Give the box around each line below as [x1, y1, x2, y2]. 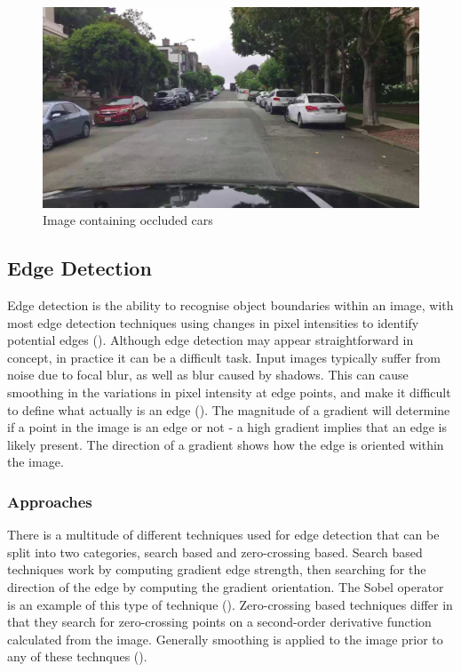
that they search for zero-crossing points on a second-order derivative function [7, 612, 432, 631]
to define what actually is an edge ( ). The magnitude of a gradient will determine [7, 400, 450, 419]
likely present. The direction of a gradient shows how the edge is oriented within [7, 435, 444, 453]
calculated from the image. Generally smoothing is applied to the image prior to [7, 629, 443, 648]
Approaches [7, 490, 92, 512]
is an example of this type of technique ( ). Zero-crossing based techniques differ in [7, 595, 453, 613]
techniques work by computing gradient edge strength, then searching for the [7, 560, 426, 579]
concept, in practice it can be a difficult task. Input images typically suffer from [7, 348, 441, 366]
